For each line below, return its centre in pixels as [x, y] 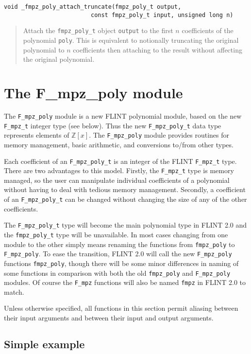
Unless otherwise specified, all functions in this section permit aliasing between [121, 308]
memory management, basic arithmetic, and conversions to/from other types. [119, 144]
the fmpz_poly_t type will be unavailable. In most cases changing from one [116, 234]
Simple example [44, 344]
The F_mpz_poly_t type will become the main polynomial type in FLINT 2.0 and [125, 225]
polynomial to [44, 49]
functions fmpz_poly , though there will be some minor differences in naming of [121, 263]
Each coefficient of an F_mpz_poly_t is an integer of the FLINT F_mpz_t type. [120, 161]
